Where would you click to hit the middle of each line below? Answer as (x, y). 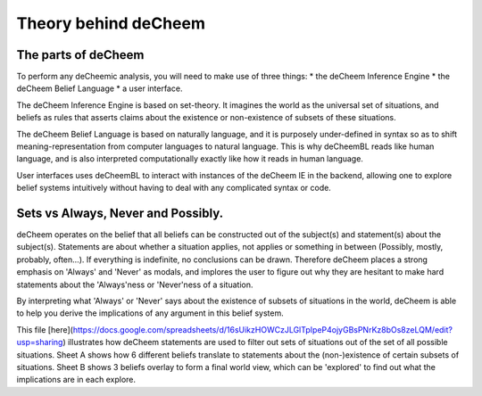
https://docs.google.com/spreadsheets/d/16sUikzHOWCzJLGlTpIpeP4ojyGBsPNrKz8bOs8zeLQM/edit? (262, 329)
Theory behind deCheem (111, 23)
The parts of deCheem (80, 55)
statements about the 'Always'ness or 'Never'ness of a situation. (135, 285)
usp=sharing (40, 342)
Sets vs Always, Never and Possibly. (120, 213)
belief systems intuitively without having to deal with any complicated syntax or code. (174, 188)
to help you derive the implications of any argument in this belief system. (150, 313)
